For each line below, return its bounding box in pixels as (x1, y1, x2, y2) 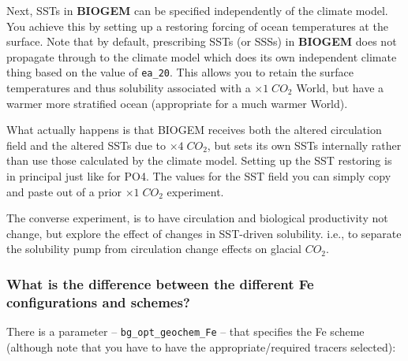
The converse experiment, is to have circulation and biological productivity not (6, 210, 388, 226)
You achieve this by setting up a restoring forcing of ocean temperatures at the (6, 17, 388, 34)
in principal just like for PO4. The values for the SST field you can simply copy (6, 168, 391, 184)
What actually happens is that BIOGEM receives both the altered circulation (6, 121, 382, 138)
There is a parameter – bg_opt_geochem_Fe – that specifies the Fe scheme (6, 323, 365, 340)
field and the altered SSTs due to (6, 136, 166, 153)
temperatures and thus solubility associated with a (6, 80, 251, 96)
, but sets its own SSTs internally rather (207, 136, 402, 153)
